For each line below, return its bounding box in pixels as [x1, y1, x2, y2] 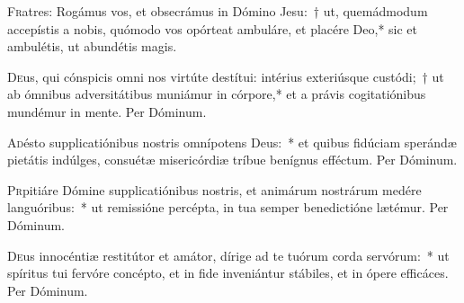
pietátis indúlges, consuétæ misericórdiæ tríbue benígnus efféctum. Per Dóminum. [7, 150, 458, 169]
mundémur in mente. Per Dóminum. [7, 102, 207, 120]
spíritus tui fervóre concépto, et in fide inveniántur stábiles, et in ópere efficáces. [7, 263, 449, 282]
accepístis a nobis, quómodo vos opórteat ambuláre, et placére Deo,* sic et [7, 19, 418, 38]
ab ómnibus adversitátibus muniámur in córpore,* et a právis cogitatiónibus [7, 85, 426, 103]
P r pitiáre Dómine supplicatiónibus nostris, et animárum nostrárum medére [7, 180, 422, 199]
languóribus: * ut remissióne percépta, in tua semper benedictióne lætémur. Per [7, 198, 449, 217]
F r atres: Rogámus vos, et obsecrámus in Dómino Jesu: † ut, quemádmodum [7, 2, 428, 20]
